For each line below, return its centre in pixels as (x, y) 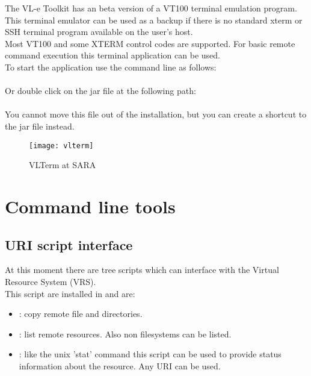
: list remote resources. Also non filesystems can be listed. (125, 334)
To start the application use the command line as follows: (111, 67)
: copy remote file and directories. (81, 314)
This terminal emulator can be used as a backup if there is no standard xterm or (154, 20)
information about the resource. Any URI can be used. (120, 365)
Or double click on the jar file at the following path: (100, 91)
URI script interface (69, 244)
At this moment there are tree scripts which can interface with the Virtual (142, 270)
